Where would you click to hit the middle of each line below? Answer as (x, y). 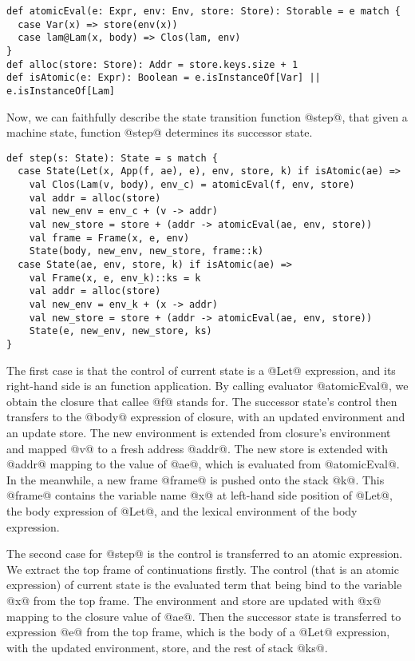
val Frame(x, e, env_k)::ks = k (115, 278)
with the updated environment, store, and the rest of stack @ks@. (167, 647)
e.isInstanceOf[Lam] (61, 91)
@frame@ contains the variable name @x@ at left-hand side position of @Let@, (200, 495)
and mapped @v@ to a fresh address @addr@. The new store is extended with (198, 448)
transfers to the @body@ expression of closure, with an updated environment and (206, 417)
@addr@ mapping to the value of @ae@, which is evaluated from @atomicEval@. (203, 464)
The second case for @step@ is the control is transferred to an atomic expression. (205, 553)
